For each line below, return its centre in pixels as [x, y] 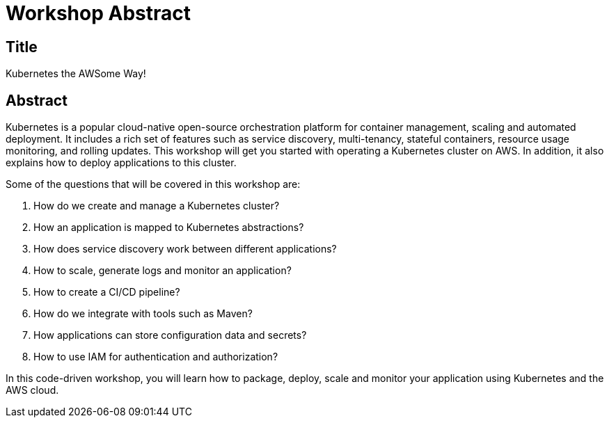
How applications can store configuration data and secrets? [170, 335]
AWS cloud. [32, 390]
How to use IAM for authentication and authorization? [156, 357]
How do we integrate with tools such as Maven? [143, 314]
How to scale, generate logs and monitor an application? [163, 271]
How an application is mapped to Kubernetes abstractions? [169, 228]
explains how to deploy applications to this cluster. [121, 163]
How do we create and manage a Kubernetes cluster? [157, 206]
